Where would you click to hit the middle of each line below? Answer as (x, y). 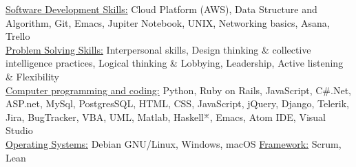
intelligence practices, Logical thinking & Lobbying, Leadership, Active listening (175, 63)
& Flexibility (32, 76)
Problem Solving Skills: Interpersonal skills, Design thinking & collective (158, 49)
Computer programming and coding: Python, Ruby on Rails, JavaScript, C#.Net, (178, 90)
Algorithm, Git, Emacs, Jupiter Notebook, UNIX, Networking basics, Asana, (168, 22)
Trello (18, 36)
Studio (19, 130)
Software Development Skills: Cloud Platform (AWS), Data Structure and (161, 9)
